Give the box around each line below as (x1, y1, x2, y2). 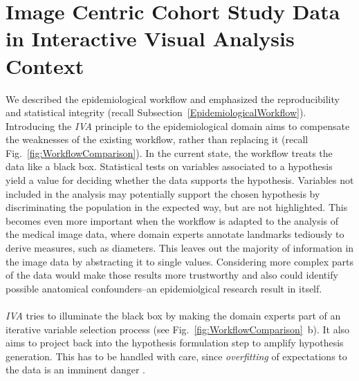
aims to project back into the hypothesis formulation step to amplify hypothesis (6, 335, 344, 350)
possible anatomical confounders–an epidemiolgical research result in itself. (6, 281, 322, 295)
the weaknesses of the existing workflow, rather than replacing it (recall (6, 132, 309, 147)
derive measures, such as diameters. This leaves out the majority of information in (6, 241, 354, 255)
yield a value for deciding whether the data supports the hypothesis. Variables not (6, 173, 354, 187)
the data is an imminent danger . (6, 362, 145, 377)
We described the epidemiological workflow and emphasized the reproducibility (6, 91, 340, 106)
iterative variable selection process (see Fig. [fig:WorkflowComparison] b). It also (6, 322, 350, 336)
